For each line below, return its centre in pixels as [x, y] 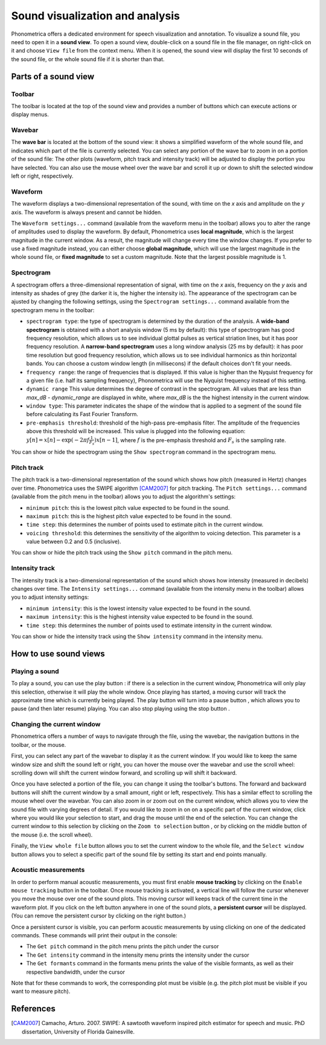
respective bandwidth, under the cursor [75, 972]
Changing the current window [56, 724]
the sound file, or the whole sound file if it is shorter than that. [88, 59]
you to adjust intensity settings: [50, 597]
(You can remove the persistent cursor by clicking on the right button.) [99, 916]
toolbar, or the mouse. [39, 744]
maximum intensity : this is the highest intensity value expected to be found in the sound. [140, 617]
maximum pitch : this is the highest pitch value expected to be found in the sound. [129, 516]
